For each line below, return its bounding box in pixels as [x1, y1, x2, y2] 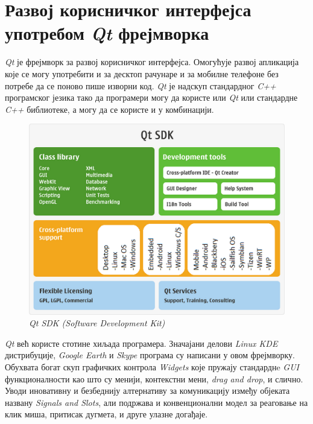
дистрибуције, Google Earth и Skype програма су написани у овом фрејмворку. [5, 349, 295, 361]
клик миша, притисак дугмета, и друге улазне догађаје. [5, 408, 208, 420]
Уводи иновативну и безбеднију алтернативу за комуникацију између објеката [5, 384, 290, 397]
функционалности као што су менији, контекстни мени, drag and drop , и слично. [5, 372, 303, 385]
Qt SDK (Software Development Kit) [29, 317, 165, 329]
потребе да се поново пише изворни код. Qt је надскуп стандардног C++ [5, 79, 276, 92]
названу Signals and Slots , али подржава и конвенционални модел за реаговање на [5, 396, 308, 408]
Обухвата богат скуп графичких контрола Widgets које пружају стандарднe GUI [5, 361, 299, 373]
